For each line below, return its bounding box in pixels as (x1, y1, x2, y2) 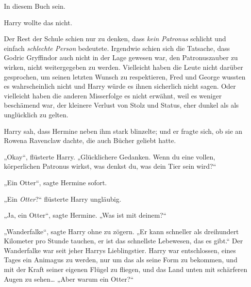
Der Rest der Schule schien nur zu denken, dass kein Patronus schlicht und (4, 33, 226, 44)
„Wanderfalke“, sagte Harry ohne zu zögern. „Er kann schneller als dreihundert (4, 226, 239, 236)
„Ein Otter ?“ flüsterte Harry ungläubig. (4, 193, 121, 204)
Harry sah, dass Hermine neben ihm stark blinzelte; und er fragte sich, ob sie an (4, 126, 243, 136)
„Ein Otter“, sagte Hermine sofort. (4, 177, 107, 187)
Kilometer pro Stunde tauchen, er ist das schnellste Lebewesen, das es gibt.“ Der (4, 236, 243, 246)
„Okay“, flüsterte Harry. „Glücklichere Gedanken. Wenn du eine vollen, (4, 151, 216, 161)
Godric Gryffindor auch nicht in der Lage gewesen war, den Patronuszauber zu (4, 52, 238, 63)
